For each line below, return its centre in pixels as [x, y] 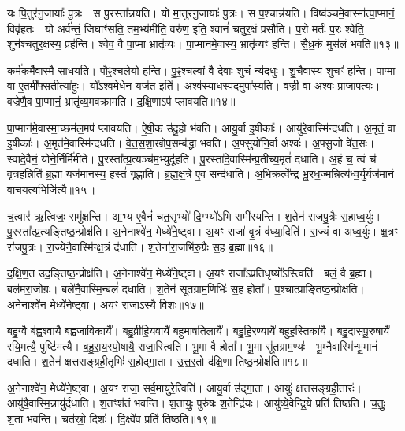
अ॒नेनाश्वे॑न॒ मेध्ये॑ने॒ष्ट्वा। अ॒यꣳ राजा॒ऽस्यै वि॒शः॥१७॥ [106, 304]
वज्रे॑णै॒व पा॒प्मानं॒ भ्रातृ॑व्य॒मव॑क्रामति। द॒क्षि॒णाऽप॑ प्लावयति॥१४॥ [121, 100]
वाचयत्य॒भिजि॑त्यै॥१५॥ [51, 189]
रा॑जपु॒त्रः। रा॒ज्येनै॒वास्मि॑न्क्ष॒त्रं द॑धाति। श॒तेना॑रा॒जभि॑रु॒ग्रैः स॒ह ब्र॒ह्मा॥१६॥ [140, 246]
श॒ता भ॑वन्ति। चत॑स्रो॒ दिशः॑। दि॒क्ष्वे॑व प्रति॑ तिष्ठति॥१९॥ [112, 419]
